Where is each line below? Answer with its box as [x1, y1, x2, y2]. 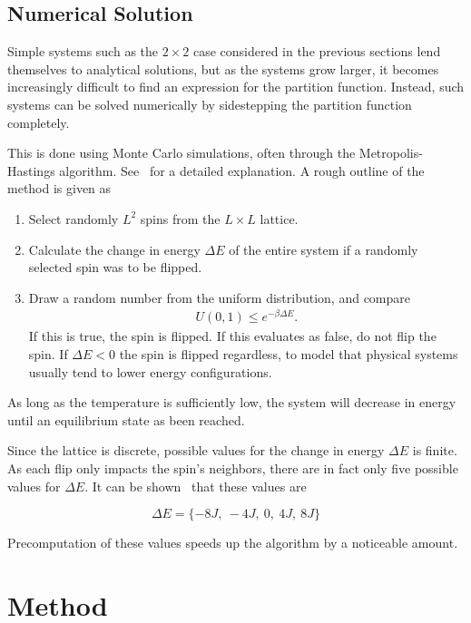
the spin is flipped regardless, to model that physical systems [119, 345, 458, 364]
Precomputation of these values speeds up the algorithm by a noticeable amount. [7, 533, 458, 552]
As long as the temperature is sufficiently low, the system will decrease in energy [7, 393, 456, 412]
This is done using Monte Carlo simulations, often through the [7, 143, 356, 162]
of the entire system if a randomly [229, 239, 418, 258]
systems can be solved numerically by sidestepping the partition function [7, 94, 412, 113]
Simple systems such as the [7, 42, 159, 61]
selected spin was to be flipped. [28, 258, 202, 277]
